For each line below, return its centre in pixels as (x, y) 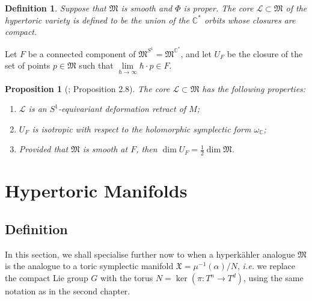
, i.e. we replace (267, 266)
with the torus (127, 278)
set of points (28, 65)
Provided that (44, 149)
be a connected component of (82, 53)
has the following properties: (254, 88)
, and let (196, 53)
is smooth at (105, 149)
